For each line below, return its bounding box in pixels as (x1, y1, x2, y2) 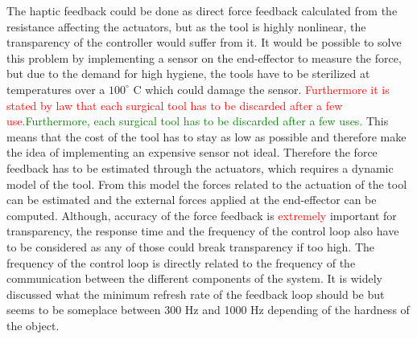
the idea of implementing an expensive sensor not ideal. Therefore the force (6, 144, 378, 161)
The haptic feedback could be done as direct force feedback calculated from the (6, 2, 398, 18)
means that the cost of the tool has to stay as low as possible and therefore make (6, 128, 407, 145)
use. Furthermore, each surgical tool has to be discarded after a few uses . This (6, 112, 389, 129)
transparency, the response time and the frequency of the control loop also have (6, 223, 399, 239)
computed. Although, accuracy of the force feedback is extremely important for (6, 206, 397, 223)
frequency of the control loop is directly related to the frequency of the (6, 254, 356, 271)
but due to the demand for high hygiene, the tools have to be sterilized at (6, 65, 370, 82)
